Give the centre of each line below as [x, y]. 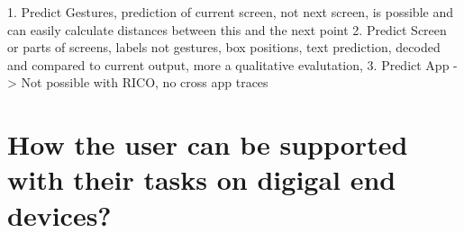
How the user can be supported [208, 144]
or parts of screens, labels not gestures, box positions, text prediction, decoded [224, 47]
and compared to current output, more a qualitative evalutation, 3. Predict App [228, 64]
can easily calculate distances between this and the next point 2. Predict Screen [227, 29]
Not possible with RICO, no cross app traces [145, 82]
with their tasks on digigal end [202, 179]
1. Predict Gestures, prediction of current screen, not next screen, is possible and [230, 12]
